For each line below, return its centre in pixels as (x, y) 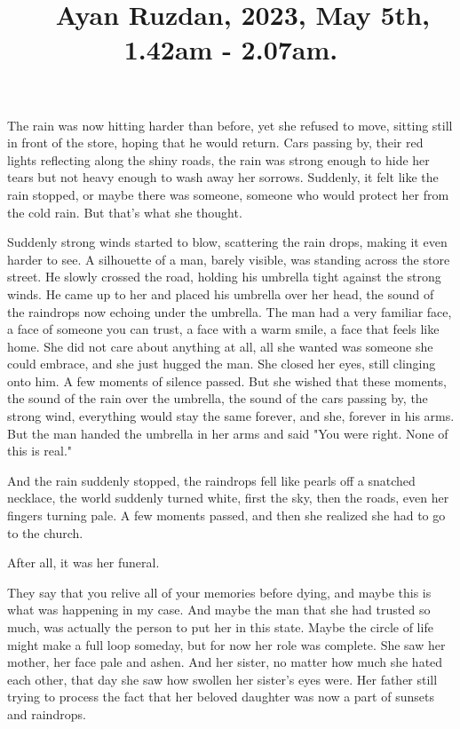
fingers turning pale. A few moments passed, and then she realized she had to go (226, 515)
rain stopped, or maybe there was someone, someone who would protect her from (228, 194)
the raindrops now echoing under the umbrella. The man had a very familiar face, (230, 311)
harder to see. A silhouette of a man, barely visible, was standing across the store (229, 259)
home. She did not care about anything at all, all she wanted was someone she (220, 346)
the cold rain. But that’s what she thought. (125, 212)
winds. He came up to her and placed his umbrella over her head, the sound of (221, 293)
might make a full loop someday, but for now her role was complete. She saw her (226, 644)
